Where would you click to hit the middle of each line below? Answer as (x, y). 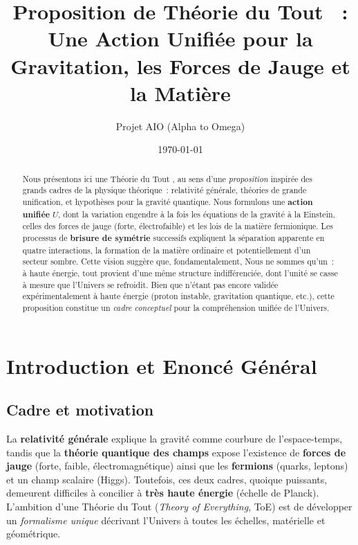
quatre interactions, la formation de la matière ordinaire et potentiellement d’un (167, 250)
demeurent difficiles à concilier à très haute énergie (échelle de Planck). (163, 493)
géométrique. (34, 534)
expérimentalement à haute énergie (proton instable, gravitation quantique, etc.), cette (178, 296)
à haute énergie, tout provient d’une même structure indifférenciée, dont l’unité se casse (180, 272)
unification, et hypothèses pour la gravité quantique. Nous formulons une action (168, 202)
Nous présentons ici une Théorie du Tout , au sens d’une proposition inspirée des (167, 178)
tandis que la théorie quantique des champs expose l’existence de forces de (176, 452)
